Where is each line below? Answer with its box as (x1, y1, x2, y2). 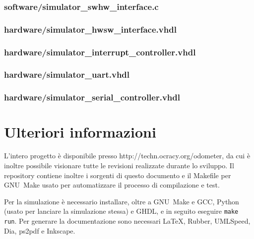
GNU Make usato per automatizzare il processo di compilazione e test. (4, 180, 220, 190)
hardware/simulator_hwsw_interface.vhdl (4, 23, 177, 35)
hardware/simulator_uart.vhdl (4, 68, 130, 81)
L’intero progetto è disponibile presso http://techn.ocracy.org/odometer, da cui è (4, 150, 251, 161)
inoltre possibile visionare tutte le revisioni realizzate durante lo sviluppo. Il (4, 160, 234, 170)
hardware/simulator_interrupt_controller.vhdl (4, 46, 196, 58)
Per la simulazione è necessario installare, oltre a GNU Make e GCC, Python (4, 196, 239, 206)
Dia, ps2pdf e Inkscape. (4, 225, 75, 236)
